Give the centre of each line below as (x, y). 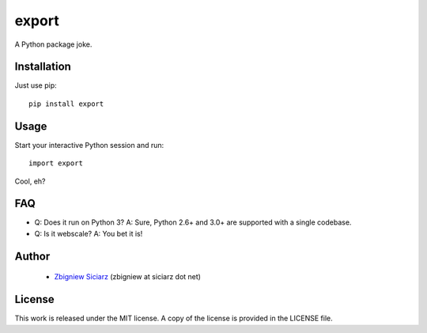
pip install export (66, 104)
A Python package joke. (53, 44)
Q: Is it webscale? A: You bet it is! (89, 233)
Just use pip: (36, 85)
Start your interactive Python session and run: (89, 145)
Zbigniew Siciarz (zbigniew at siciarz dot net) (128, 277)
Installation (43, 67)
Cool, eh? (30, 181)
